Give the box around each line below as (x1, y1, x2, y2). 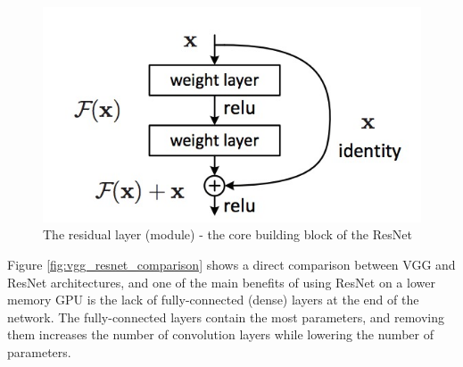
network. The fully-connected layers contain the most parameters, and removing (7, 307, 445, 326)
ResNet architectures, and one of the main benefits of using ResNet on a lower (7, 272, 435, 291)
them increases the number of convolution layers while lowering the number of (7, 325, 434, 344)
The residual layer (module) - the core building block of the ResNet (43, 225, 412, 244)
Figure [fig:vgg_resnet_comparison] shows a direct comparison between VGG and (7, 254, 456, 273)
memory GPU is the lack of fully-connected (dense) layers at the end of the (7, 290, 419, 309)
